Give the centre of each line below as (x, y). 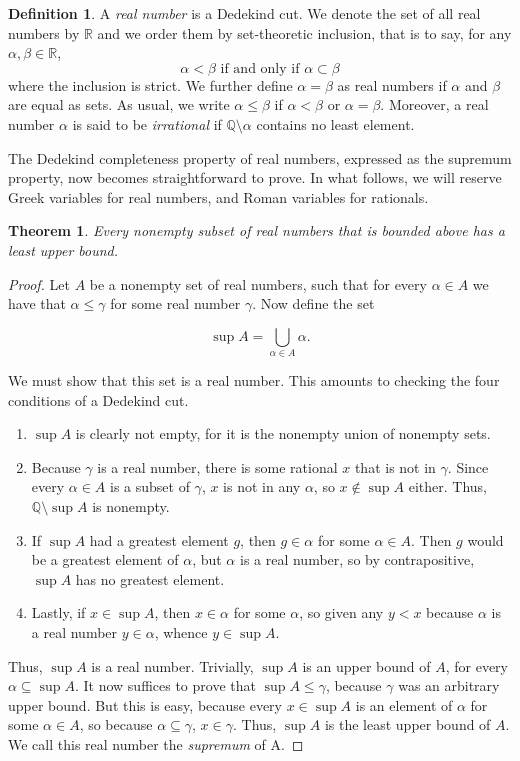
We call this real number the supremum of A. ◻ (156, 743)
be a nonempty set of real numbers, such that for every (258, 283)
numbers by (44, 32)
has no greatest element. (150, 578)
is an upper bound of (366, 665)
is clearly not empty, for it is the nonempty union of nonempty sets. (283, 433)
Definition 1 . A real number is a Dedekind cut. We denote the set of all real (244, 13)
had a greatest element (159, 539)
